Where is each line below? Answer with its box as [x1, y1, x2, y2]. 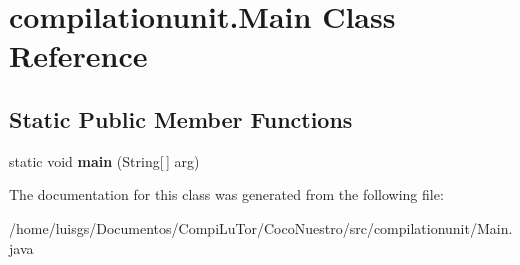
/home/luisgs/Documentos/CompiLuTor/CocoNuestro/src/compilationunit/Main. [9, 217, 513, 238]
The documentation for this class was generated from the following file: [9, 184, 444, 205]
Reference [9, 35, 148, 76]
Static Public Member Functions [9, 103, 353, 134]
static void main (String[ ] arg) [9, 150, 200, 171]
